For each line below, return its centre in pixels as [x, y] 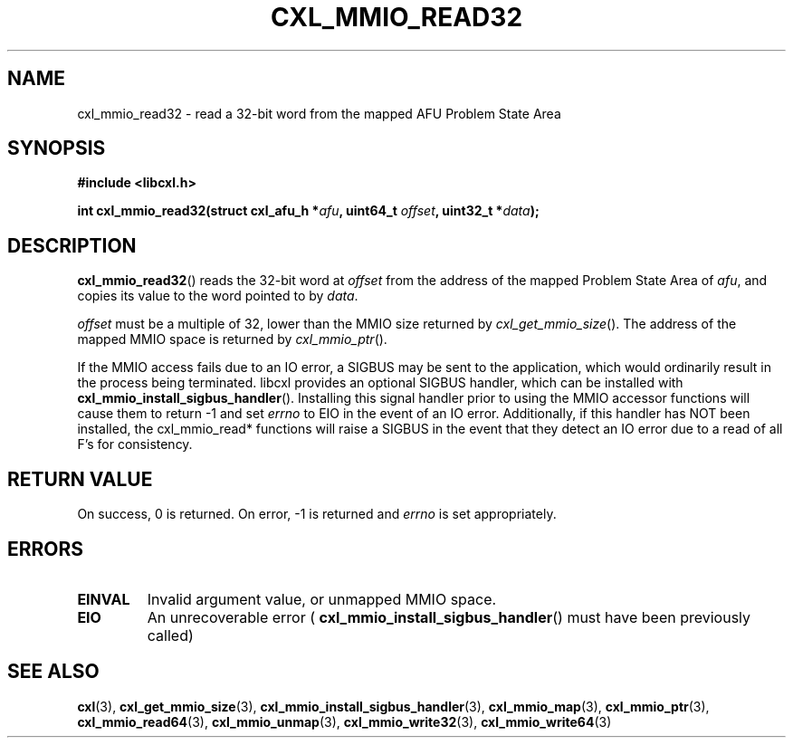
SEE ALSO [53, 672]
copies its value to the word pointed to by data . [218, 296]
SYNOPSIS [57, 148]
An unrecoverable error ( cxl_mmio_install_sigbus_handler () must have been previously [449, 617]
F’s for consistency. [135, 444]
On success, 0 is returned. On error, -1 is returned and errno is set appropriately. [317, 514]
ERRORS [46, 549]
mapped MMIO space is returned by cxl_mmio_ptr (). [232, 339]
